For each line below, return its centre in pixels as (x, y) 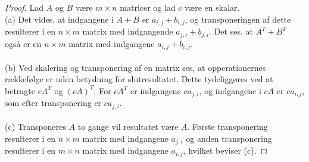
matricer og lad (148, 7)
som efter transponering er (53, 103)
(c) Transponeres (35, 127)
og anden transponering (229, 138)
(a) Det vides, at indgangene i (60, 19)
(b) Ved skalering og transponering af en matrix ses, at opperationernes (135, 67)
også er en (23, 43)
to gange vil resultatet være (128, 127)
